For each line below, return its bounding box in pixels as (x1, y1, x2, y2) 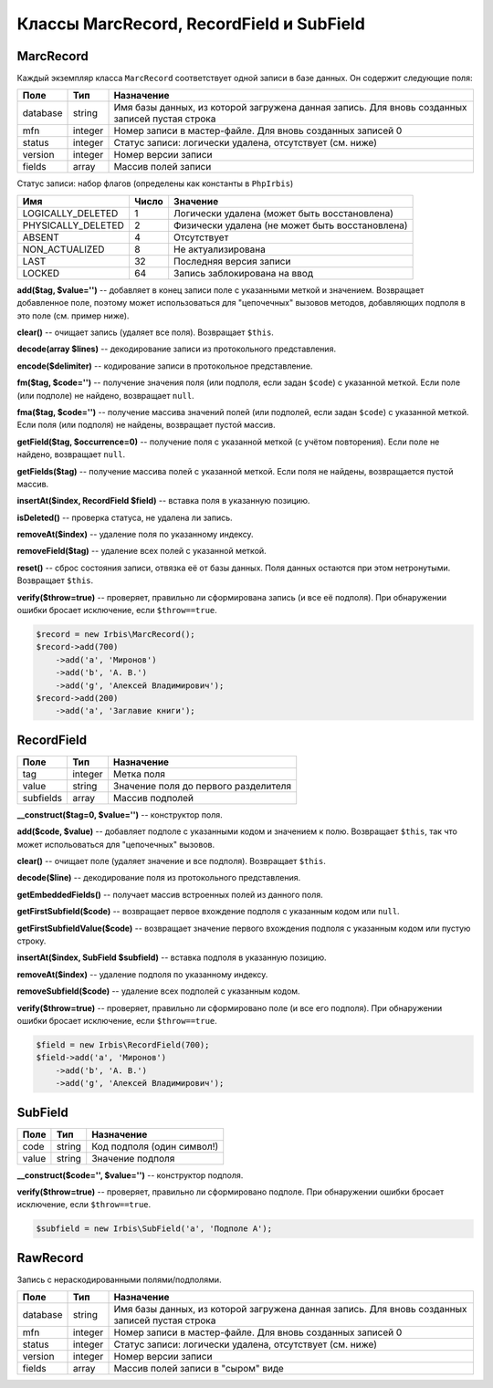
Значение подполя (91, 1152, 175, 1164)
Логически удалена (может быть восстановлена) (173, 206, 394, 219)
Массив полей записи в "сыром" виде (113, 1362, 285, 1375)
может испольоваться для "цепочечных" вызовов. (16, 839, 215, 850)
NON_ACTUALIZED (22, 243, 105, 256)
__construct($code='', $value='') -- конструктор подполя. (16, 1169, 244, 1181)
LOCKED (22, 266, 60, 279)
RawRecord (16, 1250, 84, 1266)
